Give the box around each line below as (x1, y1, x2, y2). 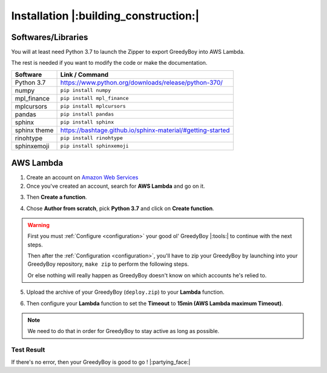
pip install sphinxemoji (60, 143, 129, 150)
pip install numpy (60, 87, 111, 94)
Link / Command (60, 70, 109, 79)
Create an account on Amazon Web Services (26, 174, 139, 181)
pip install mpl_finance (60, 95, 129, 102)
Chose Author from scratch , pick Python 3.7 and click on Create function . (26, 205, 214, 212)
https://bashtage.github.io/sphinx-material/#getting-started (60, 126, 230, 134)
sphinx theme (15, 126, 54, 134)
